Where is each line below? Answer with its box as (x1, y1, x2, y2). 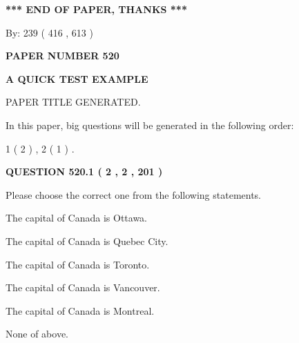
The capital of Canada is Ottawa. (6, 210, 148, 225)
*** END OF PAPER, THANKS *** (6, 2, 187, 16)
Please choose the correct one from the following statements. (6, 187, 262, 202)
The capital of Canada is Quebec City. (6, 233, 168, 248)
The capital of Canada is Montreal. (6, 303, 155, 317)
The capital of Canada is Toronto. (6, 257, 150, 271)
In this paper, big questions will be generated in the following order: (6, 117, 294, 132)
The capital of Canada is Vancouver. (6, 280, 160, 295)
